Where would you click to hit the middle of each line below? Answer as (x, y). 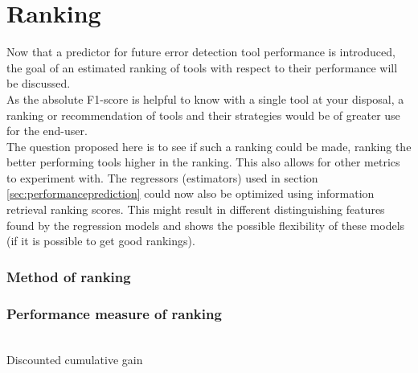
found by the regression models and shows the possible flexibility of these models (206, 225)
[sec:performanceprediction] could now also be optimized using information (191, 193)
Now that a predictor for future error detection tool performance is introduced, (201, 52)
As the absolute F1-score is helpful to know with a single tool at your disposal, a (205, 98)
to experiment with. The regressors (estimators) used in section (162, 177)
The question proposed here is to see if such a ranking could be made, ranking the (209, 146)
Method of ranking (69, 276)
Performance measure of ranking (114, 313)
